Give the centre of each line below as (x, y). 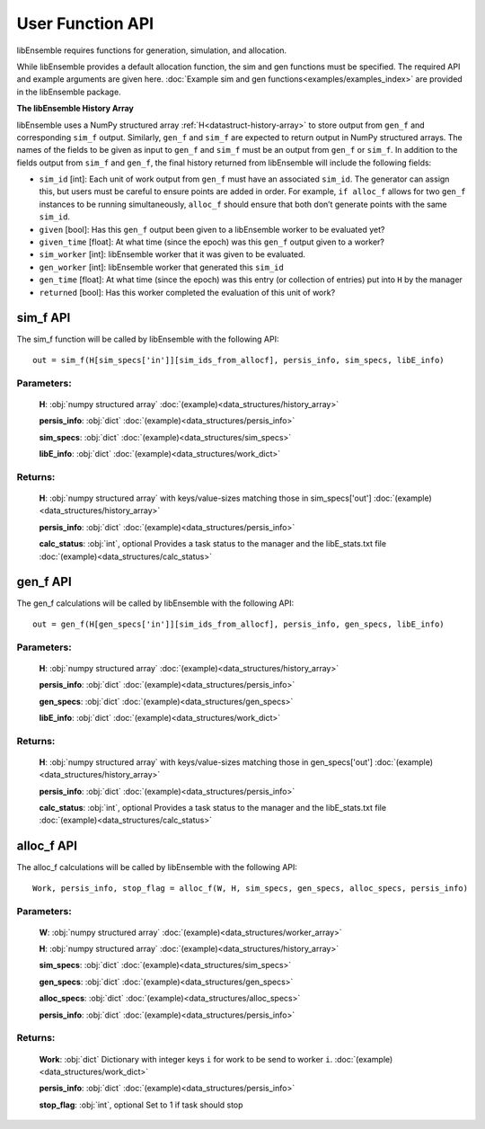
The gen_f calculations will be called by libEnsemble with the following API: (155, 603)
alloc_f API (47, 846)
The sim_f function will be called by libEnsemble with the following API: (148, 339)
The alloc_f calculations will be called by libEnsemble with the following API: (157, 867)
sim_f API (44, 318)
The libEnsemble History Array (75, 109)
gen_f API (44, 582)
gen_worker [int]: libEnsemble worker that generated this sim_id (162, 267)
